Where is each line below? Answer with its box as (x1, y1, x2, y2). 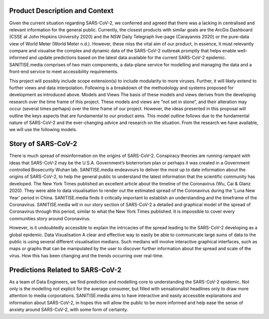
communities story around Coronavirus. (9, 215, 91, 221)
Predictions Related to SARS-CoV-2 (9, 266, 122, 274)
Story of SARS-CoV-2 (9, 140, 77, 148)
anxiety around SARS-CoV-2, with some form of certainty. (9, 307, 128, 313)
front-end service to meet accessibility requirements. (9, 69, 119, 75)
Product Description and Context (9, 6, 114, 15)
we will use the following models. (9, 127, 77, 133)
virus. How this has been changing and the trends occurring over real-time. (9, 252, 164, 259)
